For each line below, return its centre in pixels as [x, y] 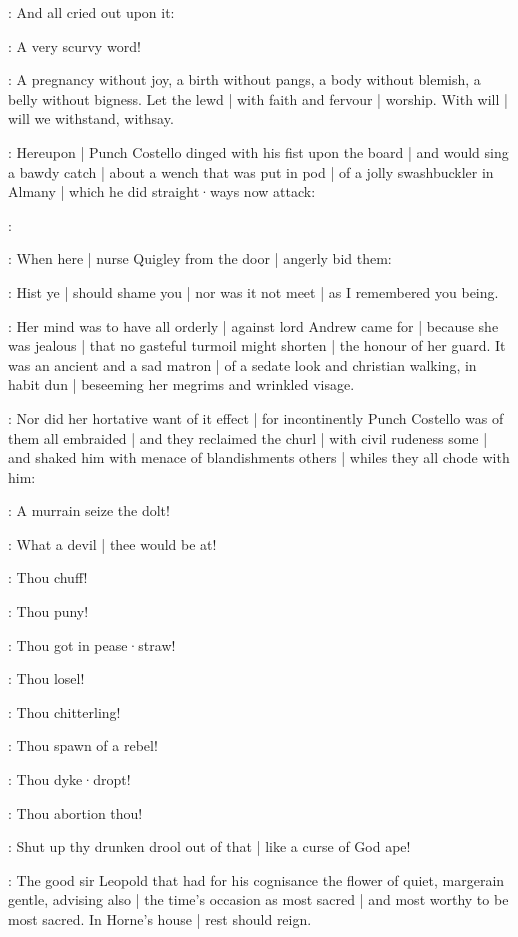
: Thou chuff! [48, 577]
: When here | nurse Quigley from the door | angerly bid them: [200, 258]
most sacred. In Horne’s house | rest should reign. [160, 919]
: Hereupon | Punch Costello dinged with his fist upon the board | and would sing [258, 151]
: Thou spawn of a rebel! [83, 745]
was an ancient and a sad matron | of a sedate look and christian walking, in [242, 364]
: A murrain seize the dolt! [89, 510]
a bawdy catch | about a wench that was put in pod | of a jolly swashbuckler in [251, 171]
